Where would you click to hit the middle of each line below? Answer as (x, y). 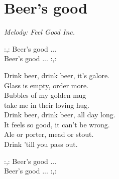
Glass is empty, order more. (46, 85)
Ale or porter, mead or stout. (49, 134)
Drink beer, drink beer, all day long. (60, 115)
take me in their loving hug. (47, 105)
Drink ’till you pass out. (41, 144)
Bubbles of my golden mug (45, 95)
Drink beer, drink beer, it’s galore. (57, 75)
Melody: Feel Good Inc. (40, 32)
